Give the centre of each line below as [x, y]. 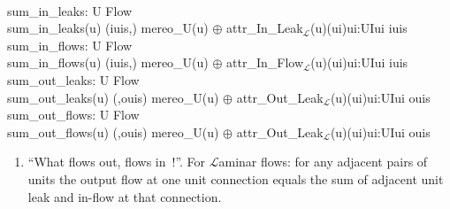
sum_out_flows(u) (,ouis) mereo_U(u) [113, 132]
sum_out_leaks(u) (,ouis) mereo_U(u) [113, 97]
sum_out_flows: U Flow [73, 115]
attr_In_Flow [265, 62]
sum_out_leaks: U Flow [73, 79]
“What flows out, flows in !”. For [117, 162]
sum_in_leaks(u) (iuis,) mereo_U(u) [108, 28]
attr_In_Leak [265, 28]
